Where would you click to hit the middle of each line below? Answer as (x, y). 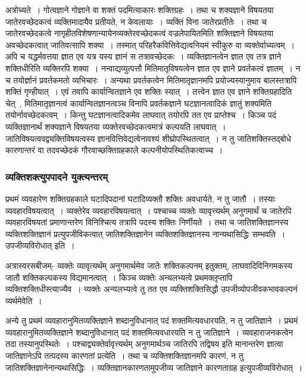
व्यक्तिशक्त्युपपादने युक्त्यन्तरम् (57, 176)
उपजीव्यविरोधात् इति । (40, 245)
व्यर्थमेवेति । (24, 300)
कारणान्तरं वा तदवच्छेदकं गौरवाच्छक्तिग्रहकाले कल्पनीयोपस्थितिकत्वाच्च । (114, 150)
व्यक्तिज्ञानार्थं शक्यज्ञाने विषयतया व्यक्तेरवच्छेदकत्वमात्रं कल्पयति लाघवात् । (116, 126)
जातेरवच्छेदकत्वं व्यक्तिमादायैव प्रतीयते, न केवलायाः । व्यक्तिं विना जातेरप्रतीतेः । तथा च (136, 21)
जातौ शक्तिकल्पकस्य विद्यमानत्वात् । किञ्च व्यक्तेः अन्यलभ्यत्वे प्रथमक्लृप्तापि (119, 277)
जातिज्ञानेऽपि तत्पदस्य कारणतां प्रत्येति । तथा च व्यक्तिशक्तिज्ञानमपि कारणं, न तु (124, 356)
